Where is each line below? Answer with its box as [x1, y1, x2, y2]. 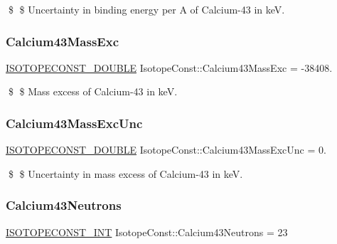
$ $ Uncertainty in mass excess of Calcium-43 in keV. [8, 166, 243, 181]
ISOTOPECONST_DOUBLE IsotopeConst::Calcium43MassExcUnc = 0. [6, 142, 326, 157]
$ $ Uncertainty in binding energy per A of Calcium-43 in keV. [8, 2, 285, 16]
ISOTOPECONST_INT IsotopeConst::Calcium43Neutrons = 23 [6, 224, 288, 239]
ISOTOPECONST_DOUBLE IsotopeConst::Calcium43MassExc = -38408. [6, 60, 333, 75]
